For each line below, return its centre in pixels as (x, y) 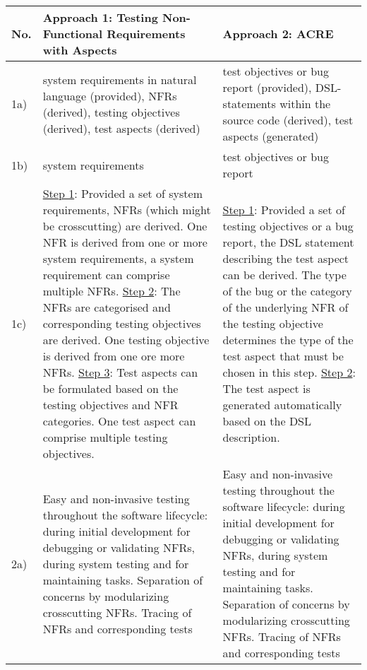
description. (251, 437)
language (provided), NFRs (110, 95)
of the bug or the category (287, 291)
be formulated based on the (110, 388)
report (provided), (267, 87)
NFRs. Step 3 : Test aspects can (120, 372)
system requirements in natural (120, 79)
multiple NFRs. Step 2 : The (112, 291)
